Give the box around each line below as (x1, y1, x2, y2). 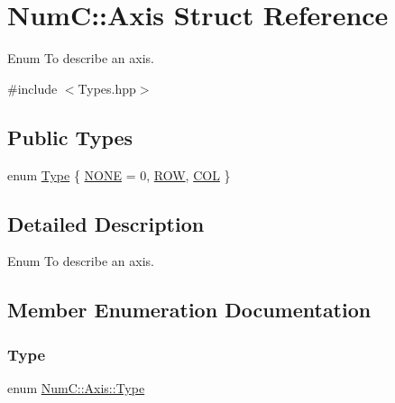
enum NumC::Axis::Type (7, 378, 145, 397)
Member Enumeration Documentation (7, 296, 372, 324)
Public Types (7, 123, 133, 151)
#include (7, 78, 58, 97)
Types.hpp (78, 78, 136, 97)
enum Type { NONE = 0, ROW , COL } (7, 165, 231, 184)
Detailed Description (7, 209, 205, 237)
